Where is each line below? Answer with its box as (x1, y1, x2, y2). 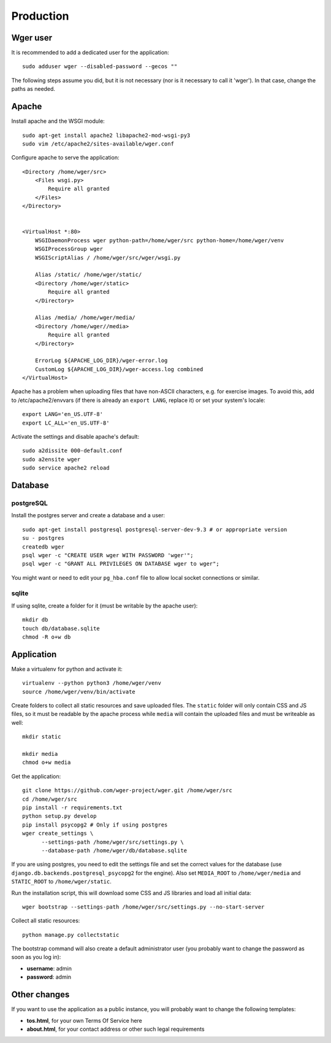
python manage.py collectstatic (22, 931, 120, 938)
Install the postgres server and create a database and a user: (11, 512, 165, 519)
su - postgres (22, 534, 64, 542)
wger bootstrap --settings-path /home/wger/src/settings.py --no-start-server (22, 903, 265, 910)
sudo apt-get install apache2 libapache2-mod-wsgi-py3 (22, 132, 191, 139)
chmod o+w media (22, 759, 71, 766)
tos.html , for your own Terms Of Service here (26, 1017, 142, 1024)
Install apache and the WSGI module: (11, 117, 105, 125)
